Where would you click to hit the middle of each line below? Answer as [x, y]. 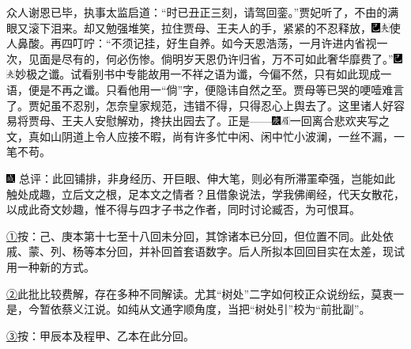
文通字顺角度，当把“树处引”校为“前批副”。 [260, 309]
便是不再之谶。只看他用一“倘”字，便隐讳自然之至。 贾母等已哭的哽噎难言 [216, 89]
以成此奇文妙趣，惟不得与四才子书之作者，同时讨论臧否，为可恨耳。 [183, 209]
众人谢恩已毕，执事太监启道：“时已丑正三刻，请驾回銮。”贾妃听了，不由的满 [203, 12]
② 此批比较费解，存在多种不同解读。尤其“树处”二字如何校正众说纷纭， [189, 293]
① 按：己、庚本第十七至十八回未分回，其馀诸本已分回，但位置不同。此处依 [200, 235]
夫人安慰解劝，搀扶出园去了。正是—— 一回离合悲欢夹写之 [231, 121]
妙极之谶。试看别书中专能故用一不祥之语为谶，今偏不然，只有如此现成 [198, 74]
